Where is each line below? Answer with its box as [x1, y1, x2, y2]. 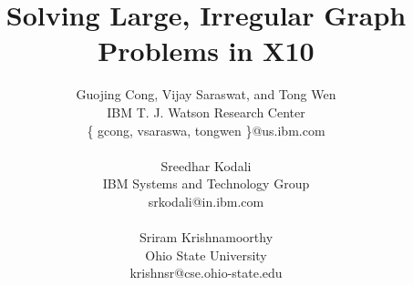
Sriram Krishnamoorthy [139, 228, 274, 247]
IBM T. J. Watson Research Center [107, 102, 305, 121]
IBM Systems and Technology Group [102, 174, 310, 193]
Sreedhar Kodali [160, 156, 252, 175]
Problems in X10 [98, 32, 315, 69]
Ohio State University [145, 245, 267, 264]
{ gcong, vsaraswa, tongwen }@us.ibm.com [87, 120, 325, 139]
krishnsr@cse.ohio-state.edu [129, 263, 283, 282]
